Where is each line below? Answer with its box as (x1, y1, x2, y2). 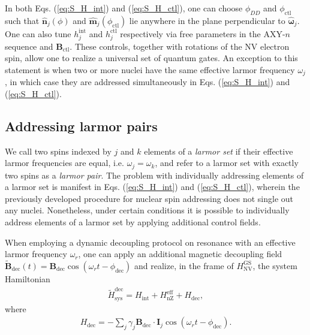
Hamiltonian (5, 272, 50, 285)
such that (5, 14, 40, 26)
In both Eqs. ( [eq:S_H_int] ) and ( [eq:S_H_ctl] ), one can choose (5, 2, 243, 14)
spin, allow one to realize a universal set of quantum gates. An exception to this (5, 52, 298, 64)
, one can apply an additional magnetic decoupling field (78, 248, 282, 260)
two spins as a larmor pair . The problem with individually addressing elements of (5, 168, 304, 181)
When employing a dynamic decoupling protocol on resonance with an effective (5, 236, 296, 248)
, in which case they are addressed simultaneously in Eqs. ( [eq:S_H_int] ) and (5, 76, 290, 88)
